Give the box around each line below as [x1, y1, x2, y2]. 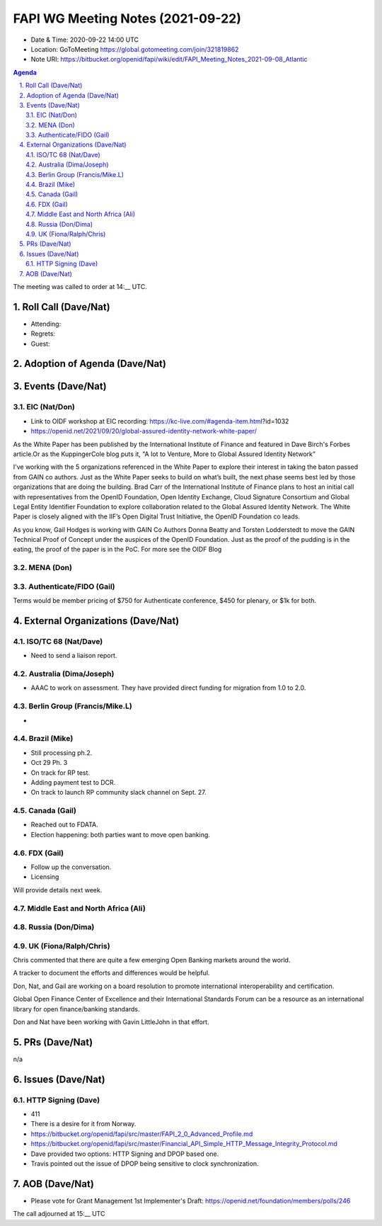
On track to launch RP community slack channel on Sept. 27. [30, 788, 207, 797]
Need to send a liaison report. [30, 652, 117, 660]
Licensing [30, 873, 59, 881]
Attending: [30, 319, 62, 328]
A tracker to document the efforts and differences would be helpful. [13, 969, 210, 977]
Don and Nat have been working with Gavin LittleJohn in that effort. [13, 1017, 209, 1026]
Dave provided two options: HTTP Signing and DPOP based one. [30, 1150, 219, 1158]
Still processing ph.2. [30, 748, 93, 757]
